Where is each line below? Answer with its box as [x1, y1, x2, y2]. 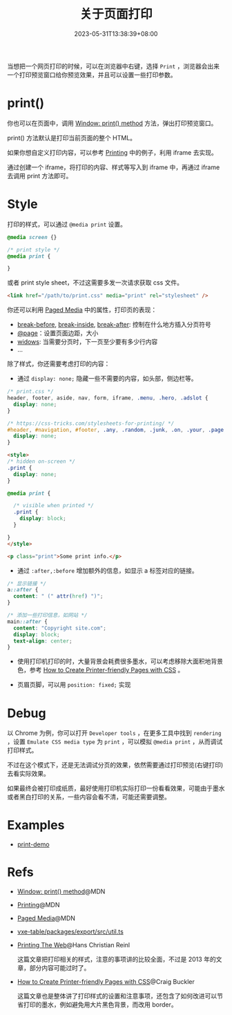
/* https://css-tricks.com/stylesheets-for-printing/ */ [7, 419, 175, 427]
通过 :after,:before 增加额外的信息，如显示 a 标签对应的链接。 [17, 566, 198, 574]
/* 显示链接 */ [7, 580, 47, 587]
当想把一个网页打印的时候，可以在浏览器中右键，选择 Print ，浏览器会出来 [7, 61, 220, 70]
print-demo [17, 840, 50, 848]
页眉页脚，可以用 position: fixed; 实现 [17, 681, 131, 689]
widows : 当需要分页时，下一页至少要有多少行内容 [17, 338, 158, 346]
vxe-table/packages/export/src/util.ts [17, 927, 124, 936]
